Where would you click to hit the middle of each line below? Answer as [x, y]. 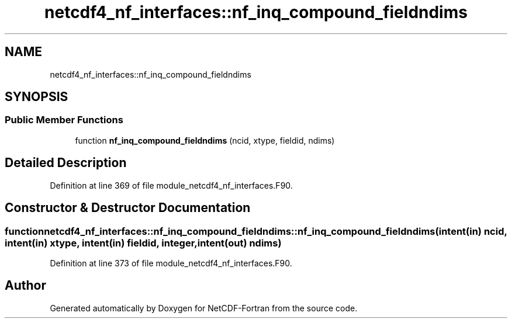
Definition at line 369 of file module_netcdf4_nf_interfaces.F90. [171, 185]
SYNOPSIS [37, 97]
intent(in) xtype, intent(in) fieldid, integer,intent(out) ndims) [143, 243]
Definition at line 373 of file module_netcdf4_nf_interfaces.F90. [171, 263]
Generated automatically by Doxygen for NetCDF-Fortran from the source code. [204, 308]
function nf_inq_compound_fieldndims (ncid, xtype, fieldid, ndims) [205, 140]
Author [25, 286]
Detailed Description [66, 163]
